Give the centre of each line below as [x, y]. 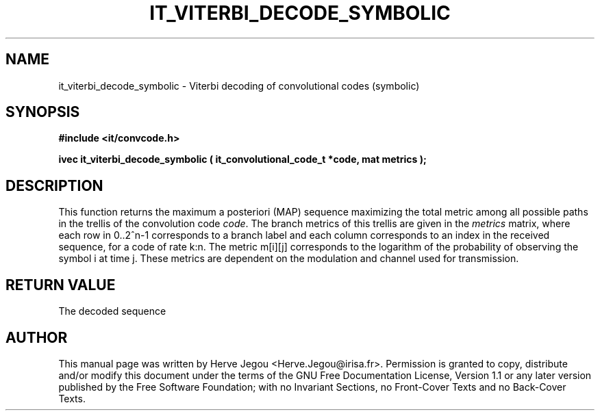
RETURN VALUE [61, 285]
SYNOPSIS [43, 112]
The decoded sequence [112, 311]
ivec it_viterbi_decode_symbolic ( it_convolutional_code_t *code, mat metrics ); [242, 159]
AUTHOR [37, 337]
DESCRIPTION [54, 185]
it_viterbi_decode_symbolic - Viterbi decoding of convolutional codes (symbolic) [239, 86]
